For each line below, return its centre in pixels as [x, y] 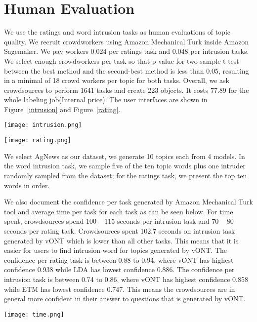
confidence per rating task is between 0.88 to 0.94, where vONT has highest [119, 260]
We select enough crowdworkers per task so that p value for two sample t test [122, 60]
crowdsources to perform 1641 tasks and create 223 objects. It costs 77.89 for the [127, 90]
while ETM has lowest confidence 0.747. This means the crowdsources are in [120, 289]
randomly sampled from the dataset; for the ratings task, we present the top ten [126, 175]
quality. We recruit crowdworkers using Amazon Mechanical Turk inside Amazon [127, 41]
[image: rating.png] [38, 141]
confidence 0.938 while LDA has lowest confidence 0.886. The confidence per [119, 269]
